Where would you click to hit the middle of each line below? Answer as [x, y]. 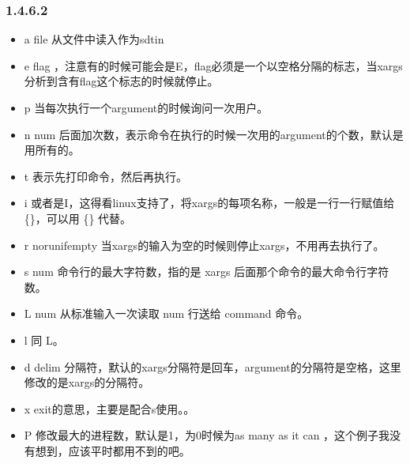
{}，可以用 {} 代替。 [78, 218]
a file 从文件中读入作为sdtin [94, 39]
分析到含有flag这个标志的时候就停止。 [121, 81]
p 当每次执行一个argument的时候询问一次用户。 [146, 108]
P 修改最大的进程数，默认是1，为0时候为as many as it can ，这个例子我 [207, 435]
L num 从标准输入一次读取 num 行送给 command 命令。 [166, 313]
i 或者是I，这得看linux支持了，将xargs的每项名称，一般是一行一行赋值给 [209, 203]
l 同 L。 [44, 340]
